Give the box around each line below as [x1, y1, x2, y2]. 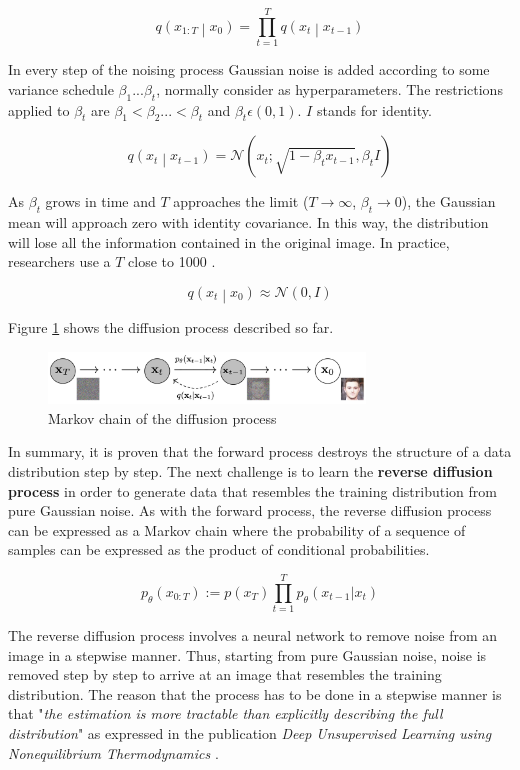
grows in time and [45, 191, 156, 212]
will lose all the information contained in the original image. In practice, [8, 231, 450, 252]
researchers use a [8, 251, 111, 272]
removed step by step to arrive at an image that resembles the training [8, 664, 442, 685]
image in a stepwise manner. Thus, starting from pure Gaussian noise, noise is [8, 644, 487, 665]
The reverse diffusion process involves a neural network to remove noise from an [8, 625, 498, 646]
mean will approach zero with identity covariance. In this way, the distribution [8, 212, 489, 233]
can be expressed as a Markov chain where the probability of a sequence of [8, 519, 466, 540]
